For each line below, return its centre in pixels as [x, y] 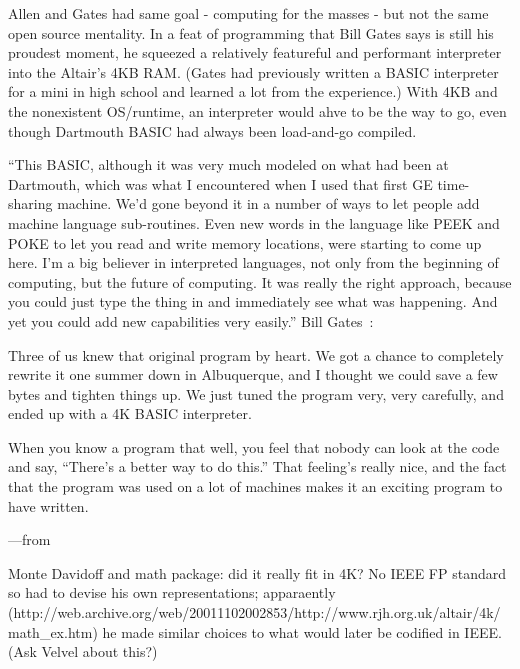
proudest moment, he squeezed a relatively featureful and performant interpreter [255, 52]
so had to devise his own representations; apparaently [172, 592]
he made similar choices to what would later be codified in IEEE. [302, 631]
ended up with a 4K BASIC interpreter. [130, 413]
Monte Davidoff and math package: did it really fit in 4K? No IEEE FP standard [257, 572]
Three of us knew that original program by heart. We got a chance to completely [256, 354]
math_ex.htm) [53, 631]
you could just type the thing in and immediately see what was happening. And [253, 301]
